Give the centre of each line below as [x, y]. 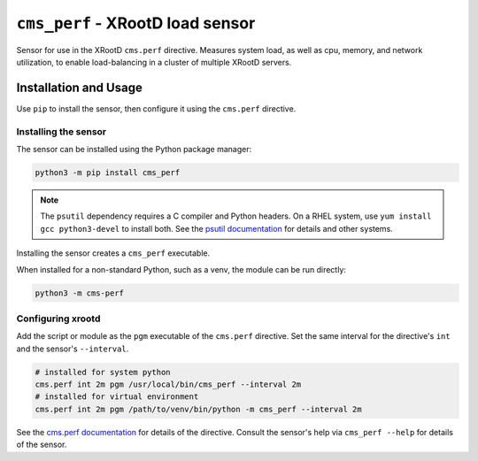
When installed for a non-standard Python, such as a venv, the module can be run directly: [181, 269]
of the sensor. [42, 445]
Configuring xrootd [58, 319]
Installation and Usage [80, 87]
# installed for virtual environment [117, 397]
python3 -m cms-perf [79, 293]
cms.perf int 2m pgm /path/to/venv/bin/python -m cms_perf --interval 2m [198, 409]
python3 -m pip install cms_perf [108, 172]
